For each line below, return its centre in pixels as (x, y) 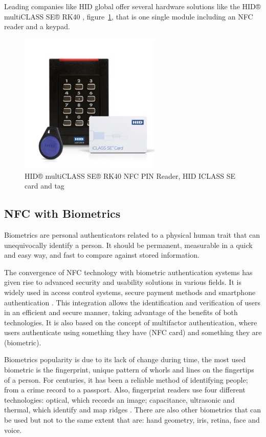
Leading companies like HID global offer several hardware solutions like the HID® (132, 6)
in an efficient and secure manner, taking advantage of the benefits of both (121, 312)
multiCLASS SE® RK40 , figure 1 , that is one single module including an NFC (129, 16)
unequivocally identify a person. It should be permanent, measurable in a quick (128, 245)
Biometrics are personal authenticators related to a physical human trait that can (132, 234)
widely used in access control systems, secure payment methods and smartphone (130, 292)
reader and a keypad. (37, 26)
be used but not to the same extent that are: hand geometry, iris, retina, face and (132, 420)
